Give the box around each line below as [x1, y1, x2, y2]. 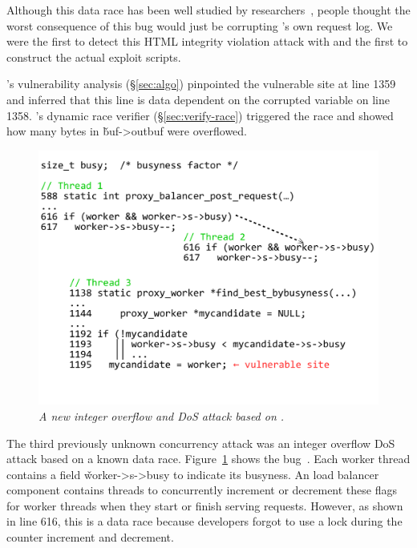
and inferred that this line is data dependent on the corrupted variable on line [6, 91, 390, 107]
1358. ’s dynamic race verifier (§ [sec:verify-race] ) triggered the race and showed [6, 107, 394, 123]
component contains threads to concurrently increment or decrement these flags [6, 482, 398, 498]
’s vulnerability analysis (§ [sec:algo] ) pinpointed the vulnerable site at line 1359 [6, 75, 396, 92]
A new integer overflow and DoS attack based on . [38, 407, 285, 424]
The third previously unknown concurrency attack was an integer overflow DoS [6, 434, 395, 451]
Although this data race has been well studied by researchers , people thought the [6, 2, 411, 18]
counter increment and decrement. [6, 529, 174, 546]
